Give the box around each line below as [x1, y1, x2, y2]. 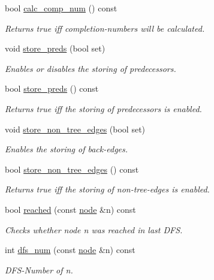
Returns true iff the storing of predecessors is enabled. [5, 102, 202, 115]
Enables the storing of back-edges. [5, 143, 128, 155]
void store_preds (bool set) [5, 42, 106, 55]
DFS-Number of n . [5, 263, 73, 276]
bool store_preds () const [5, 82, 99, 95]
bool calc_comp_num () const [5, 2, 117, 14]
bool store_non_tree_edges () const [5, 162, 139, 175]
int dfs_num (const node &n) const [5, 243, 135, 256]
